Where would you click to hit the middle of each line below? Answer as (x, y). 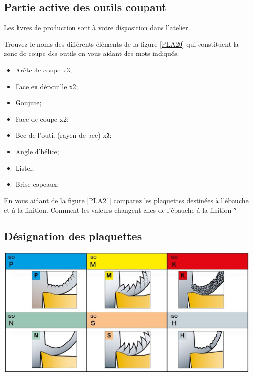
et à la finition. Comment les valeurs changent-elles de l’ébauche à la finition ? (120, 210)
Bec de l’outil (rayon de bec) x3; (63, 135)
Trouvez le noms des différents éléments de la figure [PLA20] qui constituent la (121, 44)
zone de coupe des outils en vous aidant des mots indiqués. (91, 53)
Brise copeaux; (37, 184)
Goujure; (28, 102)
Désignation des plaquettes (73, 236)
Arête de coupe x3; (44, 69)
